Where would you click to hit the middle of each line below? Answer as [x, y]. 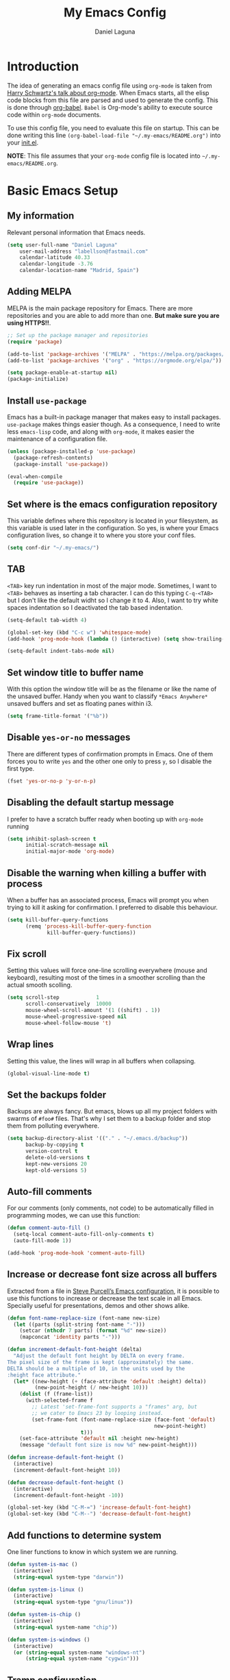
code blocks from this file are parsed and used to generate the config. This [113, 100]
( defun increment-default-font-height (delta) [75, 1350]
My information [41, 216]
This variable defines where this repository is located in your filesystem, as [113, 521]
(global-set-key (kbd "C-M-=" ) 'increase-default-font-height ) [99, 1508]
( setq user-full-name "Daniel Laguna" [62, 245]
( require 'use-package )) [49, 483]
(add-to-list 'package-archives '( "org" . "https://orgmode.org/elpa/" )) [115, 360]
